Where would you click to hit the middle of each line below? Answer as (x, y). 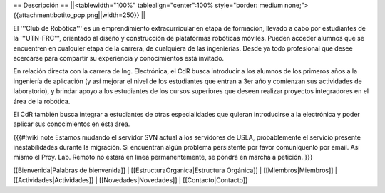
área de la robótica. (42, 101)
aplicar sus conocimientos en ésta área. (72, 124)
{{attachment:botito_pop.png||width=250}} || (79, 15)
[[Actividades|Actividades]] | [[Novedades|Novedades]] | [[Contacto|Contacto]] (130, 180)
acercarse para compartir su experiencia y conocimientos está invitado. (119, 58)
